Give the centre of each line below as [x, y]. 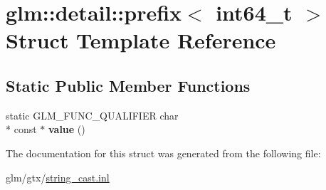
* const [21, 129]
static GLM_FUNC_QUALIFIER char [92, 115]
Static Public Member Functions [128, 85]
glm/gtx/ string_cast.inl [58, 177]
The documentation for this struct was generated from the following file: [163, 153]
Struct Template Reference [141, 40]
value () [67, 129]
